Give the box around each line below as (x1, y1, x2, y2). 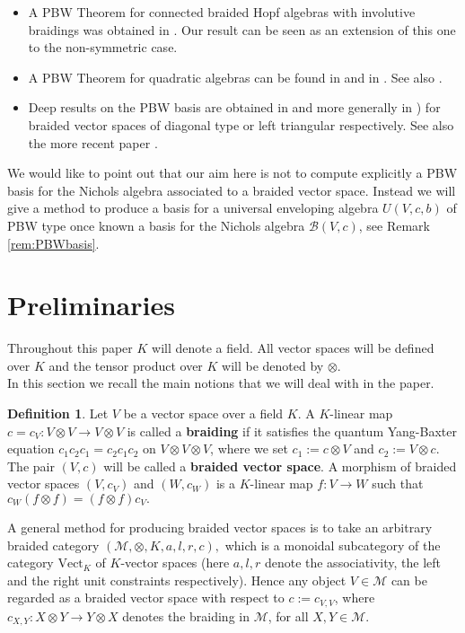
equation (7, 439, 55, 458)
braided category (7, 535, 100, 554)
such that (372, 474, 424, 493)
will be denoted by (222, 356, 324, 374)
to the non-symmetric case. (28, 38, 178, 57)
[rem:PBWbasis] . (7, 233, 100, 252)
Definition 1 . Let (7, 404, 109, 423)
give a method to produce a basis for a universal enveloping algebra (7, 198, 379, 217)
